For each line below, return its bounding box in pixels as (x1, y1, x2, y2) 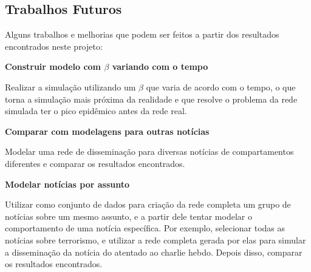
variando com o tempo (112, 60, 208, 73)
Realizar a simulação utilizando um (5, 80, 136, 93)
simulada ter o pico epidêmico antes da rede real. (5, 104, 187, 117)
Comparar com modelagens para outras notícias (5, 124, 210, 137)
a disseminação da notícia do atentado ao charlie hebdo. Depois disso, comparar (5, 245, 302, 258)
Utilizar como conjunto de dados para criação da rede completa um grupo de (5, 198, 291, 211)
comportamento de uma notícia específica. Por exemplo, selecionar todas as (5, 222, 285, 234)
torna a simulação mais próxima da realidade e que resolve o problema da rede (5, 92, 298, 105)
